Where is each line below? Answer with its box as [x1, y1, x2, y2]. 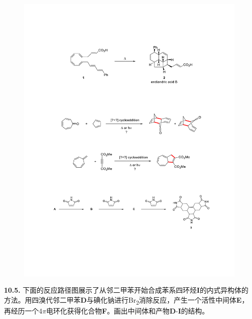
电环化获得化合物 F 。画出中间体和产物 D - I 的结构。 [46, 306, 209, 316]
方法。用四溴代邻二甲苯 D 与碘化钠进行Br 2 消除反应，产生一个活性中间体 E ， [4, 295, 249, 306]
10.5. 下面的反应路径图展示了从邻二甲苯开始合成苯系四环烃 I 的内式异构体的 [4, 285, 249, 295]
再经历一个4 [4, 306, 42, 316]
